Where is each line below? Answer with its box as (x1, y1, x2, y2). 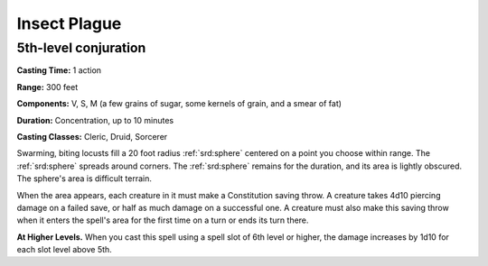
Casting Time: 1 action (16, 65, 102, 76)
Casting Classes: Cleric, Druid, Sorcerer (16, 131, 168, 142)
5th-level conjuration (16, 40, 146, 56)
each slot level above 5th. (16, 244, 112, 255)
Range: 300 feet (16, 81, 79, 92)
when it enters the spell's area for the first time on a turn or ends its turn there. (16, 215, 309, 225)
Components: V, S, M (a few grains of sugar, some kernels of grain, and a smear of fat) (16, 98, 343, 109)
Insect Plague (16, 14, 122, 33)
